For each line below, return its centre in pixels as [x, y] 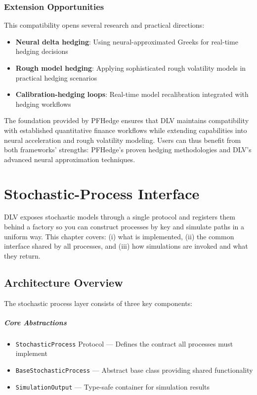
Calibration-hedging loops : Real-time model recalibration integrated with [132, 94]
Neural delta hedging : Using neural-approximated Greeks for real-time [127, 41]
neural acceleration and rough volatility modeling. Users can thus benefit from [123, 140]
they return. [22, 255]
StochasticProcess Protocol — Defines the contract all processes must [124, 343]
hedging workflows [43, 104]
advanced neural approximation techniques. [70, 159]
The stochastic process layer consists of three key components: [98, 303]
